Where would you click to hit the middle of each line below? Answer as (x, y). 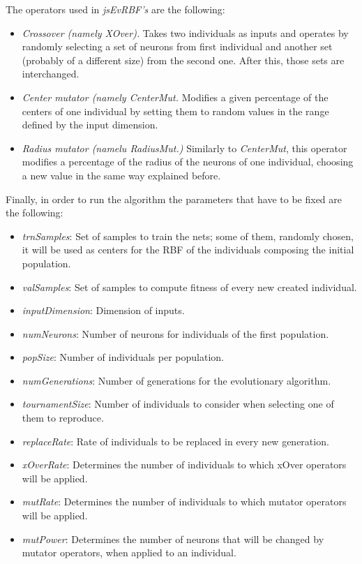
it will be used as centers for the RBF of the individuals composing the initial (188, 250)
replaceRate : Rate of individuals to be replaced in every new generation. (175, 441)
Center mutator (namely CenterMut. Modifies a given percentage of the (175, 97)
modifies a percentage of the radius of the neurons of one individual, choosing (188, 162)
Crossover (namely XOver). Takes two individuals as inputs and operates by (185, 32)
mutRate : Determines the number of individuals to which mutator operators (184, 502)
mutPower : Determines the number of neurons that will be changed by (173, 539)
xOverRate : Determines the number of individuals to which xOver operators (184, 465)
